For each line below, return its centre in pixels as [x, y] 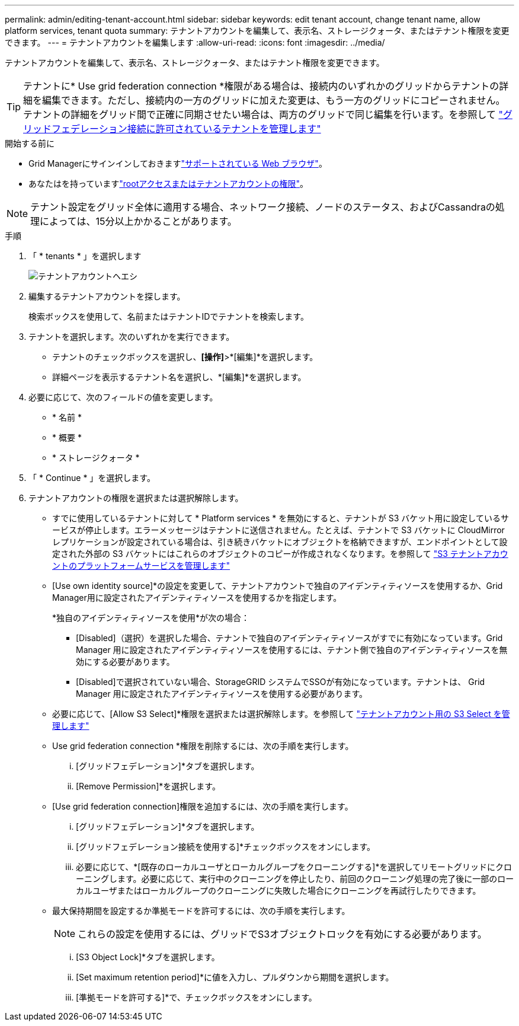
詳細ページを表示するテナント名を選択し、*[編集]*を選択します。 [179, 377]
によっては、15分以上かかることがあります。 [138, 221]
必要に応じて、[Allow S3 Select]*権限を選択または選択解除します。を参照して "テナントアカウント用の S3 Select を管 [281, 714]
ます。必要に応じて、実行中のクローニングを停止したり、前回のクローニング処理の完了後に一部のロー [315, 879]
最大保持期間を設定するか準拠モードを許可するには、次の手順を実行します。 [201, 911]
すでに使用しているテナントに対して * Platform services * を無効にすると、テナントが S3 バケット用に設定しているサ [281, 518]
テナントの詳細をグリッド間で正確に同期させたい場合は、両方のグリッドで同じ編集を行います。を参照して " [263, 114]
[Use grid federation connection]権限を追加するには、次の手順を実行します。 [203, 806]
